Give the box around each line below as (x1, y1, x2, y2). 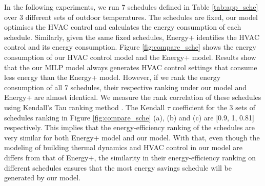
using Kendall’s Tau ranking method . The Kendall (4, 101, 165, 112)
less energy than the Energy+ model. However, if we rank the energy (4, 72, 221, 82)
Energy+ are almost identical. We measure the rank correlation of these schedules (4, 92, 261, 102)
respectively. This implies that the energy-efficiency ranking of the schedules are (4, 122, 255, 133)
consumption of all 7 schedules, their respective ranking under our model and (4, 81, 247, 92)
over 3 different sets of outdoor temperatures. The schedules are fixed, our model (4, 11, 258, 22)
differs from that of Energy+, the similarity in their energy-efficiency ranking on (4, 152, 256, 162)
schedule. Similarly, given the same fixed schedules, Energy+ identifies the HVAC (4, 31, 260, 42)
